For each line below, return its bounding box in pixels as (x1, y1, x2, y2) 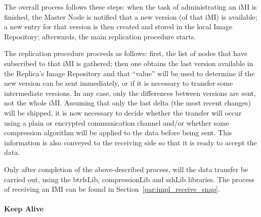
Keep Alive (4, 203, 44, 214)
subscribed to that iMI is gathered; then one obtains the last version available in (4, 58, 253, 68)
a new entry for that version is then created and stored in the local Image (4, 21, 233, 32)
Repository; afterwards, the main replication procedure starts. (4, 31, 196, 41)
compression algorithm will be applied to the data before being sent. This (4, 127, 232, 138)
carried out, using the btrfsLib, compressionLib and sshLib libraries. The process (4, 174, 254, 184)
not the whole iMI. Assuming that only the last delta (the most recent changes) (4, 97, 251, 108)
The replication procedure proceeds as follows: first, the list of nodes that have (4, 48, 247, 59)
